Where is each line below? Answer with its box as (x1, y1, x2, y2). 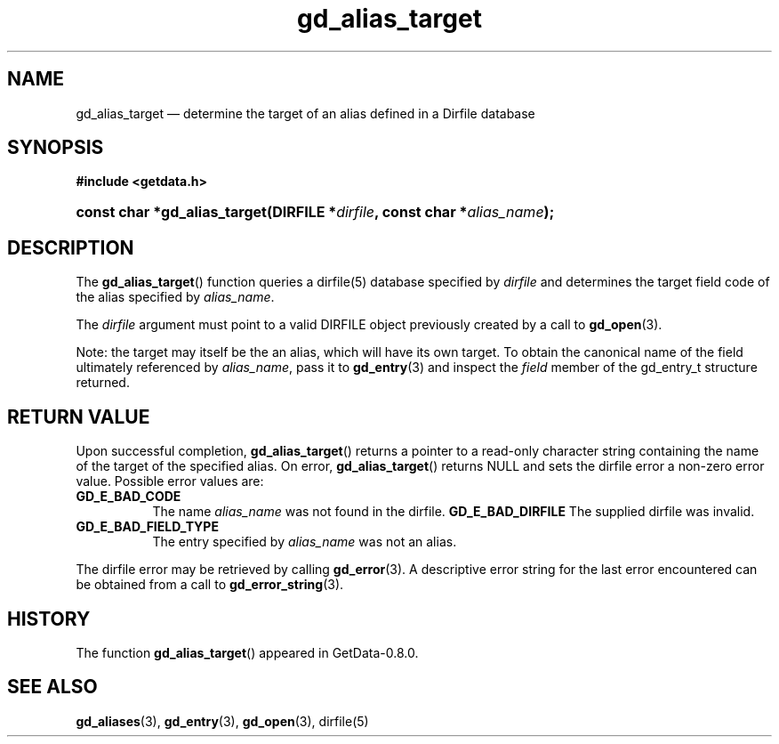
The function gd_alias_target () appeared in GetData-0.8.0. (76, 644, 419, 660)
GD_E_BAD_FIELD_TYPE (76, 519, 219, 535)
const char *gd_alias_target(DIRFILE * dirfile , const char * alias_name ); (76, 203, 555, 222)
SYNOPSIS (7, 136, 104, 159)
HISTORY (7, 607, 91, 630)
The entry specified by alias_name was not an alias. (152, 534, 457, 550)
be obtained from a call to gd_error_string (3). (76, 577, 344, 593)
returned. (76, 375, 130, 391)
